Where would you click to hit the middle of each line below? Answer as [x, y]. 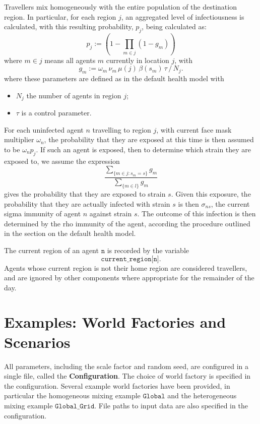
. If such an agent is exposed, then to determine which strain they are [144, 149]
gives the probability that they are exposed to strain [85, 193]
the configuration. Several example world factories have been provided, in [117, 385]
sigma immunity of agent [43, 214]
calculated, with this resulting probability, [69, 26]
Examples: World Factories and [115, 322]
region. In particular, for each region [60, 16]
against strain [111, 214]
